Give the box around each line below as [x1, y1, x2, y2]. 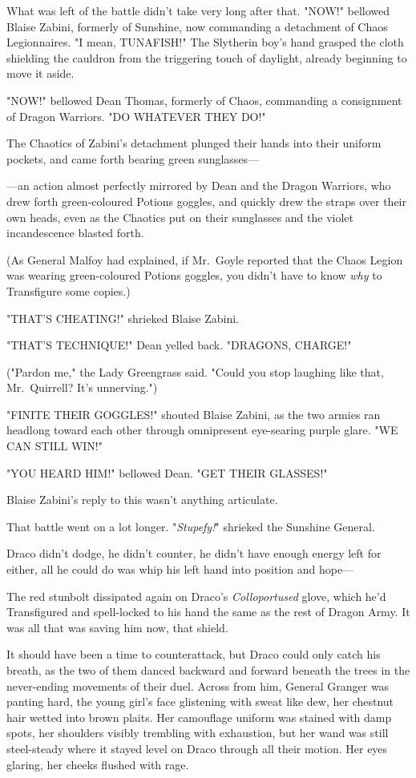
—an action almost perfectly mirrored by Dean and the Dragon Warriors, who [6, 177, 391, 194]
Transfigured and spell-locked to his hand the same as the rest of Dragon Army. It [6, 603, 410, 620]
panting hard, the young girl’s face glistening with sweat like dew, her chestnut [6, 693, 394, 710]
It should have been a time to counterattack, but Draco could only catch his [6, 646, 381, 663]
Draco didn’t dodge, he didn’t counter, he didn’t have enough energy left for [6, 545, 382, 562]
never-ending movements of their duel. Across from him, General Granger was [6, 677, 390, 694]
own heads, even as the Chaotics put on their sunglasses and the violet [6, 208, 353, 225]
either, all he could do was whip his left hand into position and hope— [6, 561, 354, 578]
